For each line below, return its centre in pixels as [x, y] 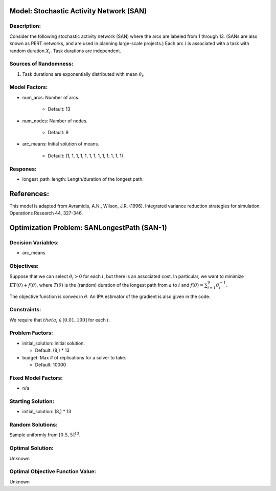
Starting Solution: [32, 401]
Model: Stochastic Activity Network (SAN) [78, 11]
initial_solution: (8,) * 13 [47, 412]
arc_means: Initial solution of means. [61, 144]
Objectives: [24, 266]
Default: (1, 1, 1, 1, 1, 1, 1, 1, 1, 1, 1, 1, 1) [86, 156]
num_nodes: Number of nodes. [55, 121]
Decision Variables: [34, 242]
